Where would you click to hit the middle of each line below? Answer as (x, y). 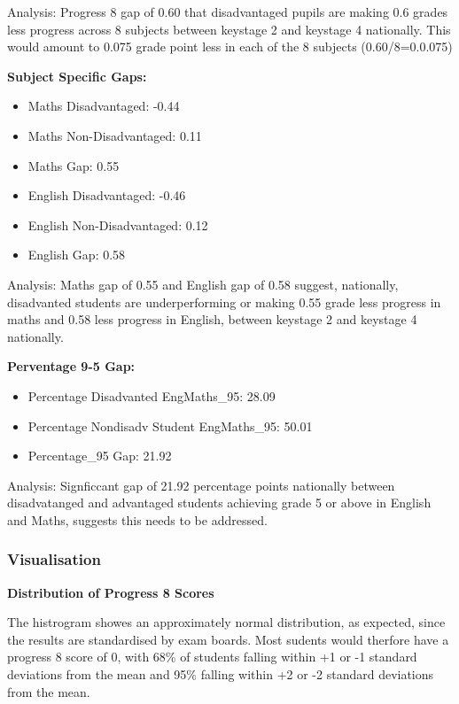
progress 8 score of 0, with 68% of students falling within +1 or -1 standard (212, 657)
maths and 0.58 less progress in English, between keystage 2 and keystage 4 (212, 319)
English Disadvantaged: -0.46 (107, 195)
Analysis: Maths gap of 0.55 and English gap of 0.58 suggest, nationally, (203, 284)
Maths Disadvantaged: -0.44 (104, 106)
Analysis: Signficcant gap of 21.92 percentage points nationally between (201, 485)
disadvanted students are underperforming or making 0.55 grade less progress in (224, 302)
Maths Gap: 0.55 (74, 165)
